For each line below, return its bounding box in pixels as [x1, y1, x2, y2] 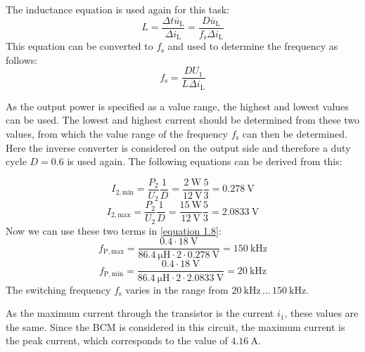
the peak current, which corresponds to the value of [6, 333, 228, 348]
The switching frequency [6, 282, 111, 296]
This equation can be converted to [6, 39, 153, 53]
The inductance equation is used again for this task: [6, 2, 230, 16]
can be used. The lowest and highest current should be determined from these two [6, 112, 359, 127]
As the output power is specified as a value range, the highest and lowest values [6, 98, 349, 113]
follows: [6, 52, 38, 67]
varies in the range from [125, 282, 229, 296]
